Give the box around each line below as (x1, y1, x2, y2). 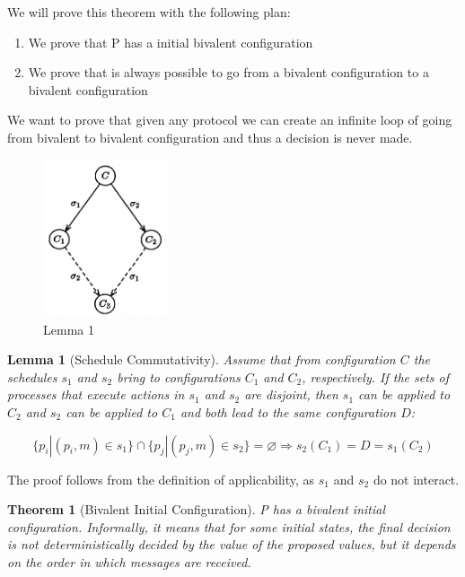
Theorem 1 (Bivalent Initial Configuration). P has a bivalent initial (7, 500, 385, 519)
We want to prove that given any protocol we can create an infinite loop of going (7, 110, 452, 129)
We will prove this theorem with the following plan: (7, 3, 291, 21)
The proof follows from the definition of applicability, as (7, 469, 315, 488)
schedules (7, 367, 57, 386)
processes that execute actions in (7, 385, 185, 404)
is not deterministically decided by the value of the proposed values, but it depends (7, 535, 456, 554)
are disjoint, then (244, 385, 338, 404)
